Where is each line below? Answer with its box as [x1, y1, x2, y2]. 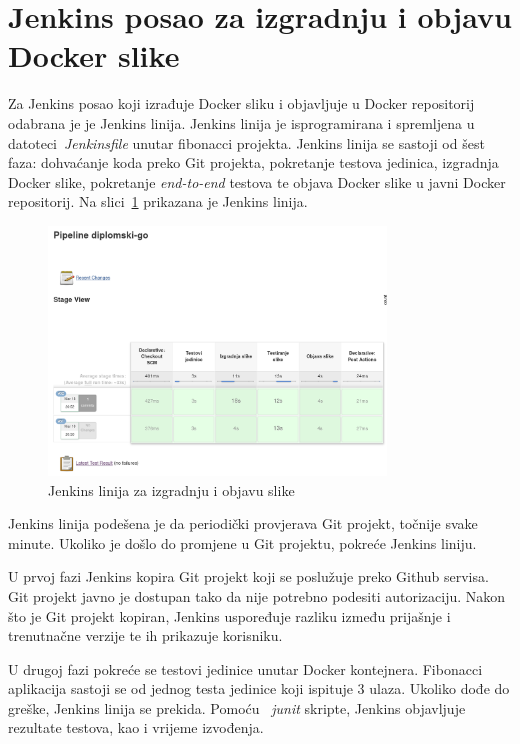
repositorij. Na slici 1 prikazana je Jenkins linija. [8, 191, 308, 212]
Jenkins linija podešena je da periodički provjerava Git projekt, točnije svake [8, 513, 478, 534]
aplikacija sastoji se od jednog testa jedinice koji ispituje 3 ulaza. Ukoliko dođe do [8, 678, 510, 699]
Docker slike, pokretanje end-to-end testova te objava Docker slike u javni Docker [8, 171, 506, 192]
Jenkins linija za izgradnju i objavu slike [48, 479, 295, 500]
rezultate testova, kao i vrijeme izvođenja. [8, 717, 264, 738]
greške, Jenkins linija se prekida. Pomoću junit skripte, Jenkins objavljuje [8, 697, 466, 718]
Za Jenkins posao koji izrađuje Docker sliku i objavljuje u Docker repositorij [8, 93, 475, 114]
